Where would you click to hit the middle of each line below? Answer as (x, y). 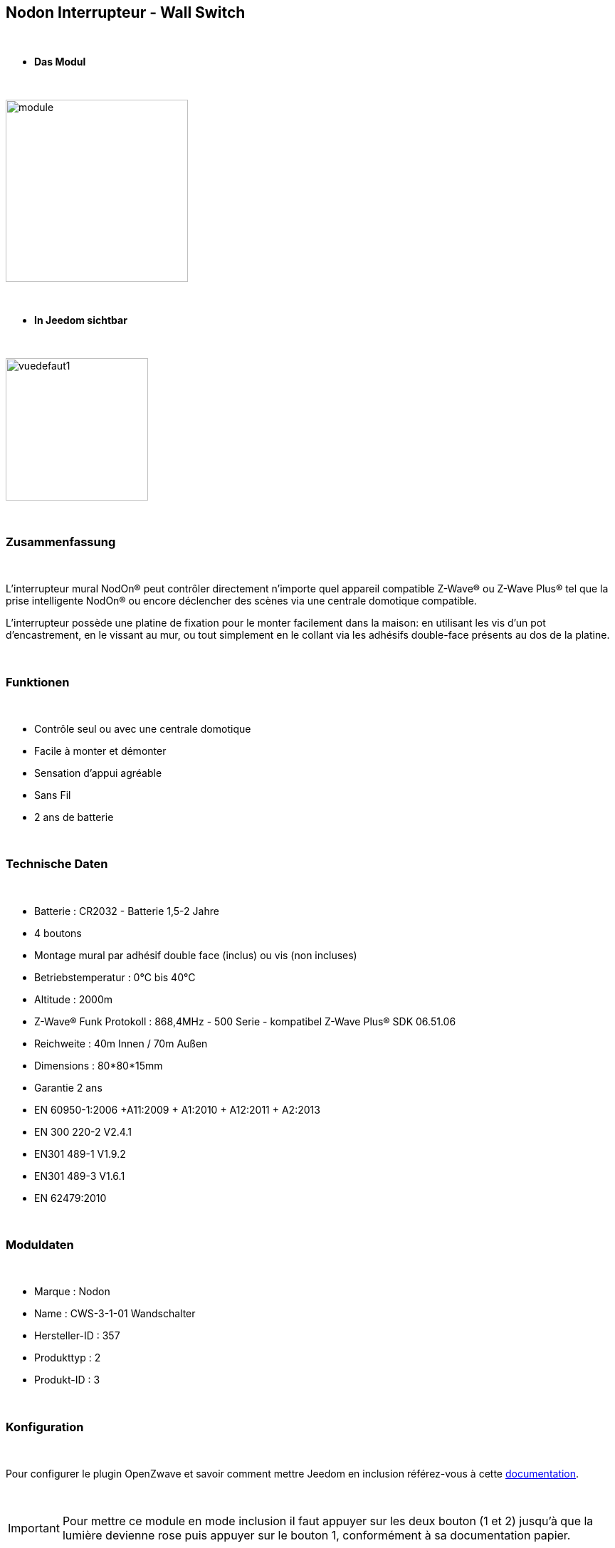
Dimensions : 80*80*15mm (99, 1065)
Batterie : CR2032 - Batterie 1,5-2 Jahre (127, 911)
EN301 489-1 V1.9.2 (80, 1154)
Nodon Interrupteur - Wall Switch (126, 12)
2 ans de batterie (74, 817)
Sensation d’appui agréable (98, 773)
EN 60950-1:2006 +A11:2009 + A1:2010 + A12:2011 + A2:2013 (177, 1109)
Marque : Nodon (72, 1292)
